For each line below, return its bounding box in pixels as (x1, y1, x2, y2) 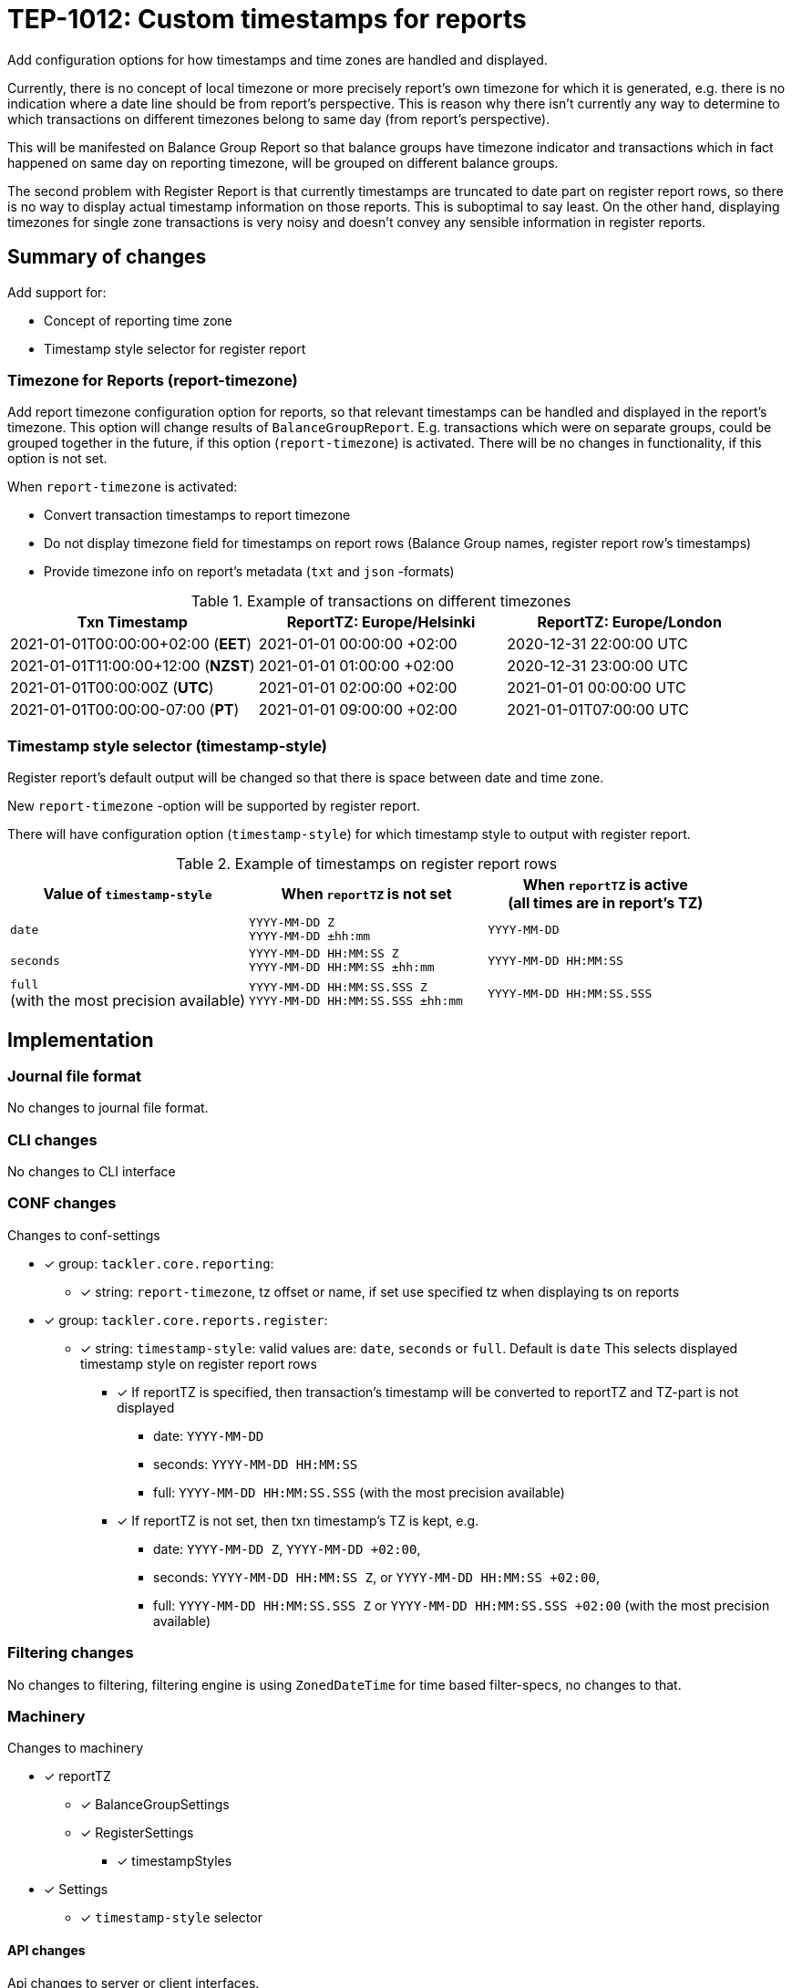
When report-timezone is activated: (7, 479, 238, 495)
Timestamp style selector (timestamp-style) (7, 736, 327, 755)
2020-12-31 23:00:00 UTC (507, 657, 688, 676)
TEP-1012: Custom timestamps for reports (7, 4, 527, 35)
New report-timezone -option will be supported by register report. (7, 798, 421, 814)
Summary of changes (7, 245, 207, 269)
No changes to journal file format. (7, 1100, 209, 1116)
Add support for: (7, 284, 107, 300)
